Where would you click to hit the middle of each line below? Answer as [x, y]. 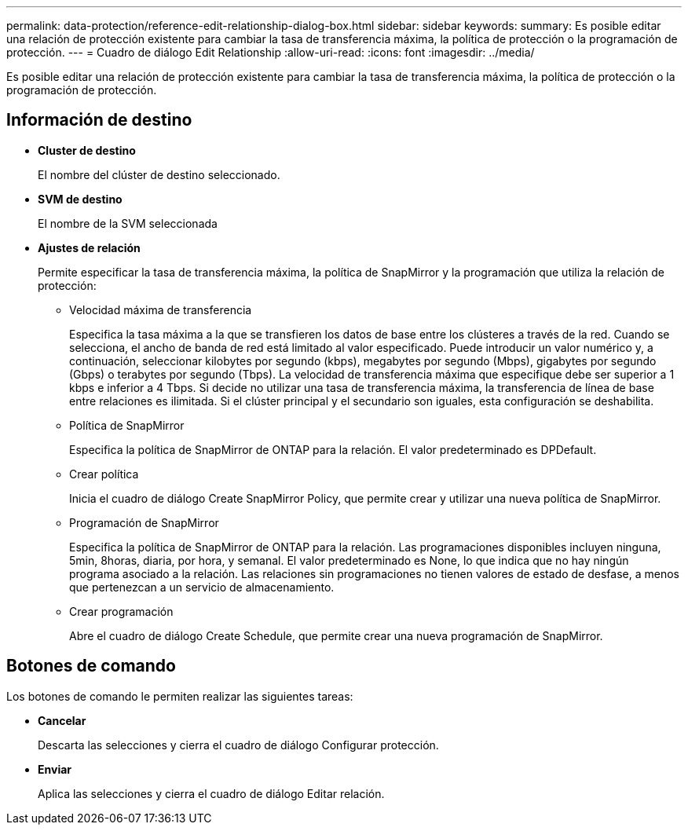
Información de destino [99, 120]
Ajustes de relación [89, 247]
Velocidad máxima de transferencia [161, 309]
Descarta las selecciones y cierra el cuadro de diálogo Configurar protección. [238, 745]
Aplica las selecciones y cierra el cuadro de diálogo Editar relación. [211, 793]
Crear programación [121, 611]
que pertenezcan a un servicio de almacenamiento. [202, 587]
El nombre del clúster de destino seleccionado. [159, 174]
